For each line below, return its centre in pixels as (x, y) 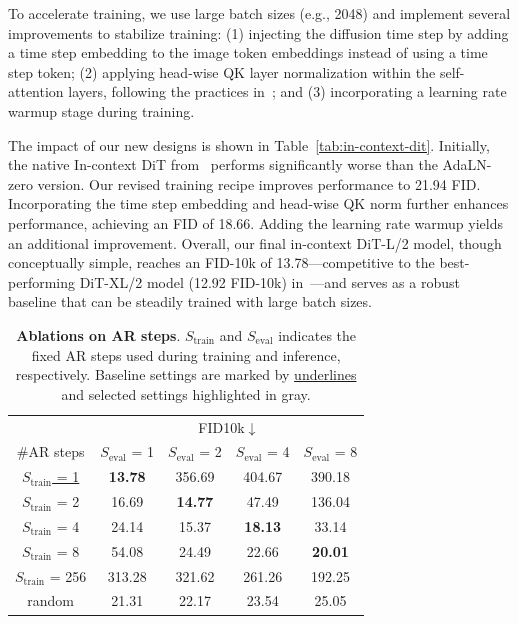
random (51, 600)
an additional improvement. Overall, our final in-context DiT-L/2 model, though (255, 242)
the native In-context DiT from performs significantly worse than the (223, 164)
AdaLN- (467, 164)
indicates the (317, 334)
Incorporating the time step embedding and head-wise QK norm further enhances (258, 203)
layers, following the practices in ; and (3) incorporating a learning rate (287, 91)
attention (36, 91)
